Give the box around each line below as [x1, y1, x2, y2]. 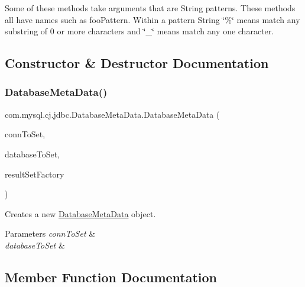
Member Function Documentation [5, 267, 218, 286]
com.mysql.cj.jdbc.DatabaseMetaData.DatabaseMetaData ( [5, 108, 220, 120]
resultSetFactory [5, 167, 64, 180]
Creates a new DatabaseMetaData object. [5, 207, 156, 220]
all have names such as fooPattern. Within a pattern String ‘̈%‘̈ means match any [5, 13, 300, 25]
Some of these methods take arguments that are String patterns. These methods [5, 2, 296, 14]
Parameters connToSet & [5, 227, 96, 240]
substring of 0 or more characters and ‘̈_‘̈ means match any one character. [5, 25, 274, 37]
